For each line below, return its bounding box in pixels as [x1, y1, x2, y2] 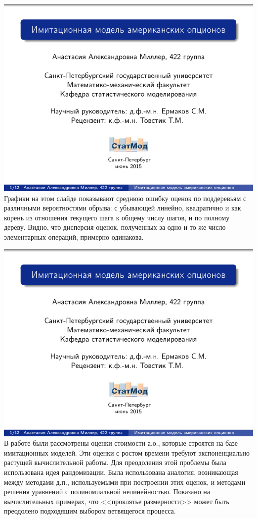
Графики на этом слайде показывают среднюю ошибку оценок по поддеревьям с [4, 193, 247, 203]
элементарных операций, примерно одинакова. [4, 231, 144, 242]
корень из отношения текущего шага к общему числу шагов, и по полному [4, 212, 230, 222]
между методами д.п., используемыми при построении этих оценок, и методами [4, 476, 246, 487]
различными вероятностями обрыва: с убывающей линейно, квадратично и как [4, 203, 241, 213]
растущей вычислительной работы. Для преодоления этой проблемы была [4, 457, 226, 467]
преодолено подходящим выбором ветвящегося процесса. [4, 506, 176, 516]
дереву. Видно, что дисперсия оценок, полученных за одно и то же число [4, 222, 226, 232]
